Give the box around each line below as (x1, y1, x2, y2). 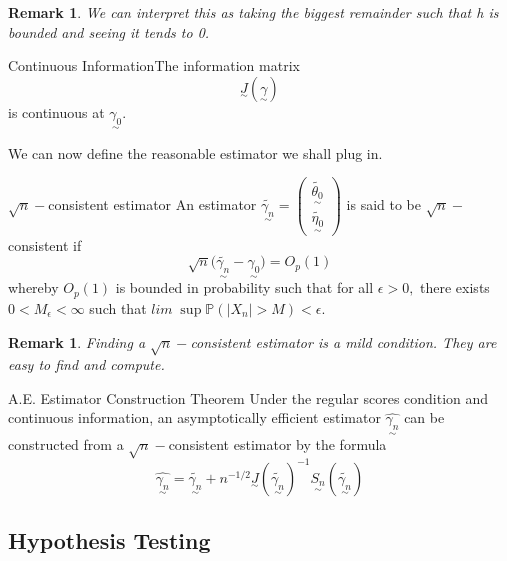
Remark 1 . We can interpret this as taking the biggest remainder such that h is (8, 2, 499, 22)
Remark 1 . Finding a (8, 331, 146, 352)
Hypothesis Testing (8, 525, 211, 556)
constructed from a (8, 434, 124, 455)
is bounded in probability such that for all (115, 277, 374, 298)
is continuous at (8, 101, 105, 122)
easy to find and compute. (8, 354, 165, 375)
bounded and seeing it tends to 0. (8, 21, 210, 42)
